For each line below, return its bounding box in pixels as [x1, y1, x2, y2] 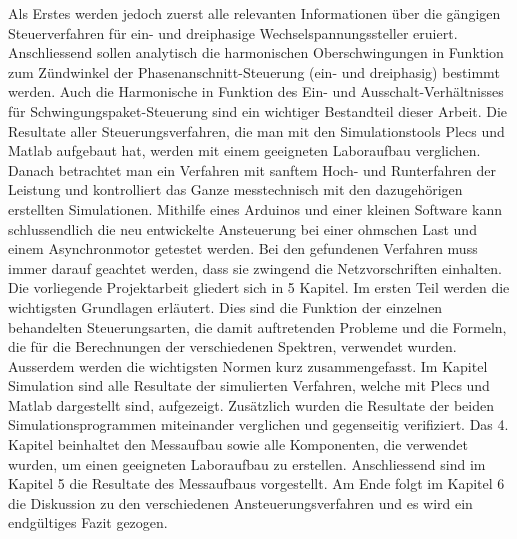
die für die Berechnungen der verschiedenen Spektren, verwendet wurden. [8, 336, 457, 357]
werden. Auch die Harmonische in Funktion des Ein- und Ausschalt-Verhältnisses [8, 81, 504, 102]
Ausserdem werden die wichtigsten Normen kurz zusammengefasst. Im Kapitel [8, 355, 488, 376]
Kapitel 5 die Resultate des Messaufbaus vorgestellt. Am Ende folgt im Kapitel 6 [8, 473, 505, 494]
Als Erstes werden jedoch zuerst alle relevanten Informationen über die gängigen [8, 3, 501, 23]
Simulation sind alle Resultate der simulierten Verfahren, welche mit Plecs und [8, 375, 490, 396]
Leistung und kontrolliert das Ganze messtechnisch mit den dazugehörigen [8, 179, 463, 200]
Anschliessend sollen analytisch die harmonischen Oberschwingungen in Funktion [8, 42, 504, 63]
